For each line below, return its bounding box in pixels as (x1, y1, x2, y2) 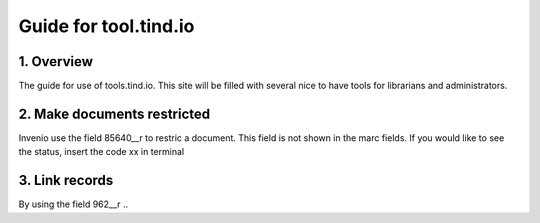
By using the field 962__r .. (18, 198, 129, 210)
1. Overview (18, 53, 94, 70)
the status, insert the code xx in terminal (18, 146, 185, 158)
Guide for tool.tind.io (18, 15, 195, 37)
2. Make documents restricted (18, 105, 211, 122)
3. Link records (18, 172, 114, 189)
